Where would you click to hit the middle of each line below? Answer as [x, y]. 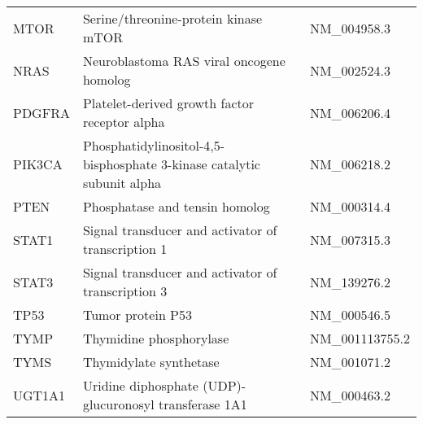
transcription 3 [125, 291]
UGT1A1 [39, 395]
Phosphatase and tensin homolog [176, 206]
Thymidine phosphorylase [156, 338]
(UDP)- [225, 385]
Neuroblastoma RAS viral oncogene [184, 61]
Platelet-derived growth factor [168, 103]
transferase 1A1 [203, 404]
